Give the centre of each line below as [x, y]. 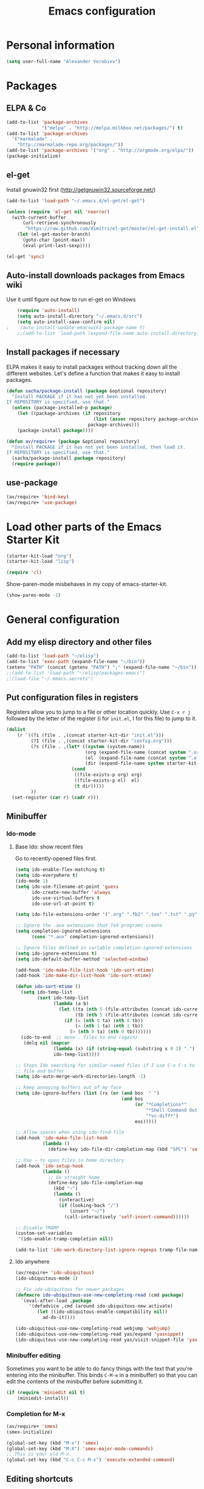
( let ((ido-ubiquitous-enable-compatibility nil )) [103, 1312]
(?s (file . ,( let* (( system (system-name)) [88, 746]
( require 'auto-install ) [49, 311]
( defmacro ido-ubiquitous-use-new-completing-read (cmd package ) [99, 1295]
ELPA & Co [26, 108]
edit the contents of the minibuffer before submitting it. [75, 1381]
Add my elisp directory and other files [79, 642]
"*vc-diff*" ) [162, 1116]
